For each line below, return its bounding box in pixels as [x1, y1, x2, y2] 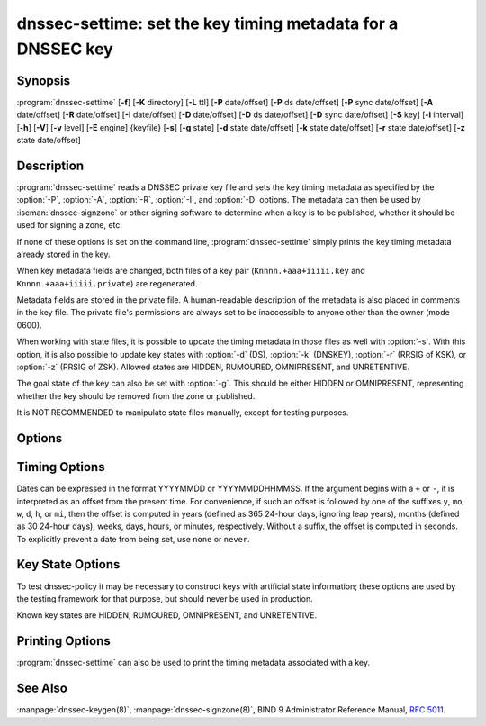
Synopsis [16, 73, 71, 88]
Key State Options [16, 557, 121, 572]
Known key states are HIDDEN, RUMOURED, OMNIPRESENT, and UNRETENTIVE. [16, 610, 318, 621]
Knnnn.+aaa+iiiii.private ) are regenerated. [16, 277, 198, 288]
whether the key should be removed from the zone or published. [16, 390, 256, 401]
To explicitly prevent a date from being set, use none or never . [16, 533, 251, 544]
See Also [16, 681, 67, 696]
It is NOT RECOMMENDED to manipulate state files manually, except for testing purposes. [16, 407, 349, 418]
